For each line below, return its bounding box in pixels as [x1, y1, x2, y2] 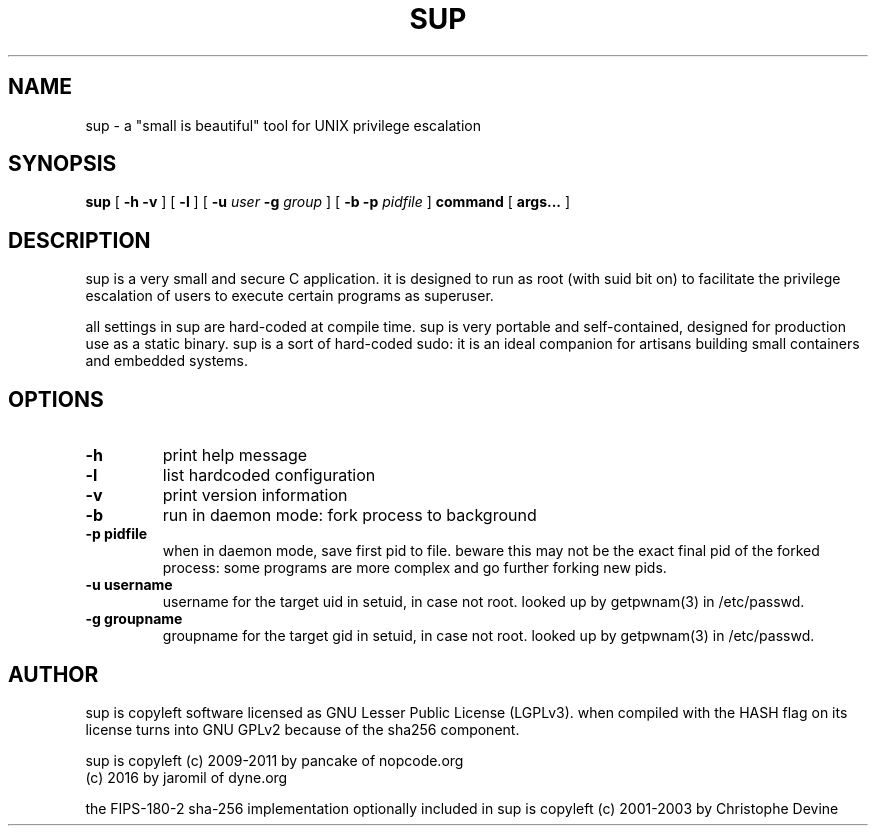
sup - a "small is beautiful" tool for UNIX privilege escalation [85, 116, 481, 134]
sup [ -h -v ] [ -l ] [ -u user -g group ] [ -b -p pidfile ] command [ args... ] [85, 193, 571, 211]
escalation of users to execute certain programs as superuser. [85, 287, 494, 305]
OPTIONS [8, 386, 104, 412]
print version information [162, 485, 348, 506]
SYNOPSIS [8, 151, 117, 177]
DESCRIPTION [8, 227, 151, 253]
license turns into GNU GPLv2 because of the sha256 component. [85, 720, 520, 738]
